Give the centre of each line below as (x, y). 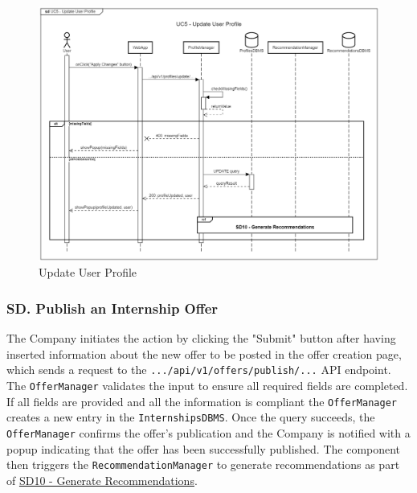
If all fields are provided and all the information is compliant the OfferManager (202, 401)
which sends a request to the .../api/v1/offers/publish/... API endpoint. (199, 370)
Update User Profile (88, 272)
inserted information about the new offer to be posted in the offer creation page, (204, 353)
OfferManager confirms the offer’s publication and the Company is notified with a (208, 432)
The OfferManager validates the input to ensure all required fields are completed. (207, 385)
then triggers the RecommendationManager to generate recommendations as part (203, 464)
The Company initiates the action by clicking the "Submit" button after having (201, 338)
